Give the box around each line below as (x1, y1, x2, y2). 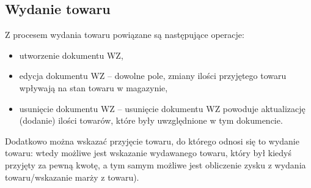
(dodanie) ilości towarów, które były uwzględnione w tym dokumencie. (19, 114, 283, 127)
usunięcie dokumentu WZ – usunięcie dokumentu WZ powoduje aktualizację (19, 102, 306, 115)
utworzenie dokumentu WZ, (19, 48, 123, 61)
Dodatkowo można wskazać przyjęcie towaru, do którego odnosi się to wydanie (5, 134, 299, 147)
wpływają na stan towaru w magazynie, (19, 81, 168, 94)
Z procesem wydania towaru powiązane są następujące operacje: (5, 28, 244, 41)
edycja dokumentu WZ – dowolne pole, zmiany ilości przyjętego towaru (19, 69, 287, 82)
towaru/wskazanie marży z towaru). (5, 170, 139, 183)
